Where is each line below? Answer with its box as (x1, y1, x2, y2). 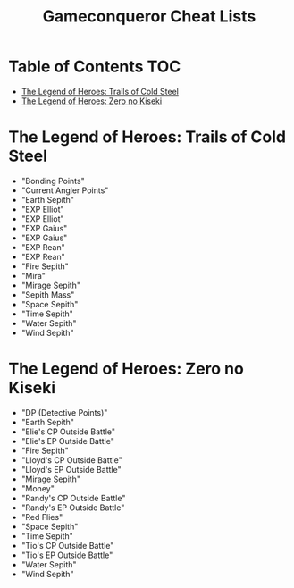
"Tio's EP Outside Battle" (21, 550, 113, 560)
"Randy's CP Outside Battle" (21, 492, 126, 503)
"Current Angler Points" (21, 185, 109, 196)
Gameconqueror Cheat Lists (42, 6, 256, 27)
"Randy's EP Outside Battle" (21, 502, 125, 513)
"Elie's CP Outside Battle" (21, 426, 116, 437)
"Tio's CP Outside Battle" (21, 540, 114, 550)
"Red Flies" (21, 511, 63, 522)
